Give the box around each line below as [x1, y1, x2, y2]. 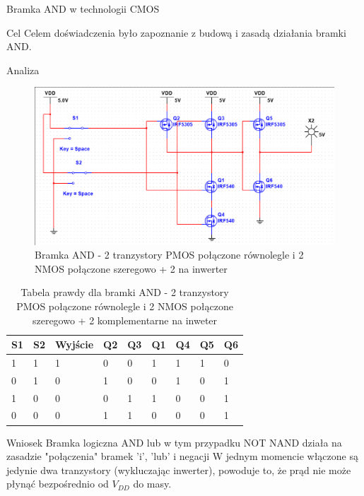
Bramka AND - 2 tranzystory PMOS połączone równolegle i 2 [35, 247, 304, 262]
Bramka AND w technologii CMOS [6, 1, 160, 16]
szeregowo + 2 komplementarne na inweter [32, 312, 218, 327]
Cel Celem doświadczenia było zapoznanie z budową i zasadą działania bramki [6, 25, 346, 40]
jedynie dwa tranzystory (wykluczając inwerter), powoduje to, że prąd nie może [6, 462, 351, 477]
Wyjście [55, 337, 94, 352]
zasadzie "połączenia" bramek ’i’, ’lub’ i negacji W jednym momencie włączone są [6, 449, 358, 463]
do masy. [133, 476, 172, 491]
